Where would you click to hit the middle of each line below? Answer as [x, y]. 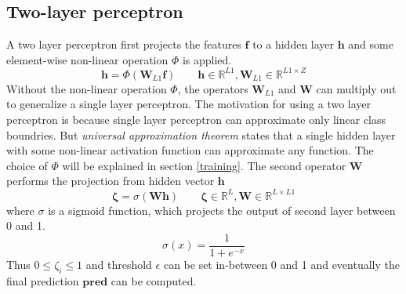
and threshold [119, 264]
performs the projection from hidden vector [111, 181]
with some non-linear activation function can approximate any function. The [190, 150]
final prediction [43, 280]
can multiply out [356, 88]
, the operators [213, 88]
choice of [27, 165]
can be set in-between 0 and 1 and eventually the [281, 264]
